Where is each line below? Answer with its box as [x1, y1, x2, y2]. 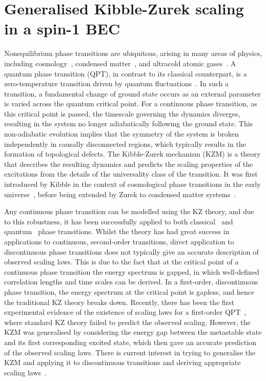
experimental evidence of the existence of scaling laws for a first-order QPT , [4, 307, 247, 317]
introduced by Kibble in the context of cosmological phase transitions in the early [4, 179, 261, 189]
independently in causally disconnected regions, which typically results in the [4, 138, 246, 149]
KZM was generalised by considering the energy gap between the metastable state [4, 327, 262, 337]
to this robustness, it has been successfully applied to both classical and [4, 216, 233, 226]
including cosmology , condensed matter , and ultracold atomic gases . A [4, 58, 236, 68]
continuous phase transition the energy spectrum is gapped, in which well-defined [4, 266, 259, 277]
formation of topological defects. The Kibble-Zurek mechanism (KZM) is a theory [4, 148, 261, 159]
